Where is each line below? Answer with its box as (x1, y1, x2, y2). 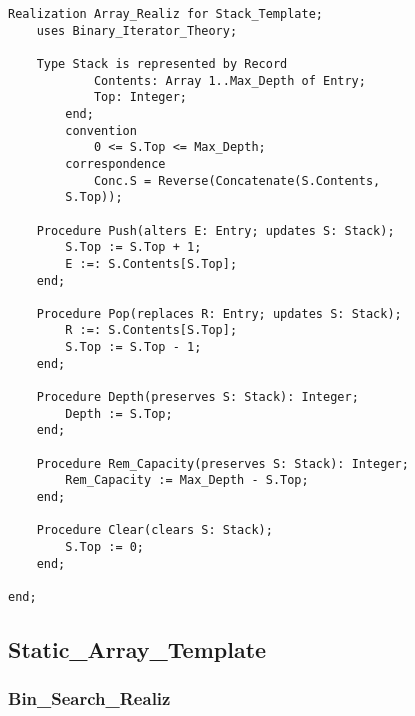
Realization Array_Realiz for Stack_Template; (8, 7, 323, 21)
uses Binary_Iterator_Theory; (36, 23, 238, 38)
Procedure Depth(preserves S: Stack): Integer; (36, 390, 359, 405)
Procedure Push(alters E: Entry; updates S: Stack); (36, 223, 395, 238)
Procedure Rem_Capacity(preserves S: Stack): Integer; (36, 456, 409, 471)
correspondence (65, 156, 166, 171)
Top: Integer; (93, 90, 187, 105)
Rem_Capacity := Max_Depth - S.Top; (65, 473, 309, 488)
